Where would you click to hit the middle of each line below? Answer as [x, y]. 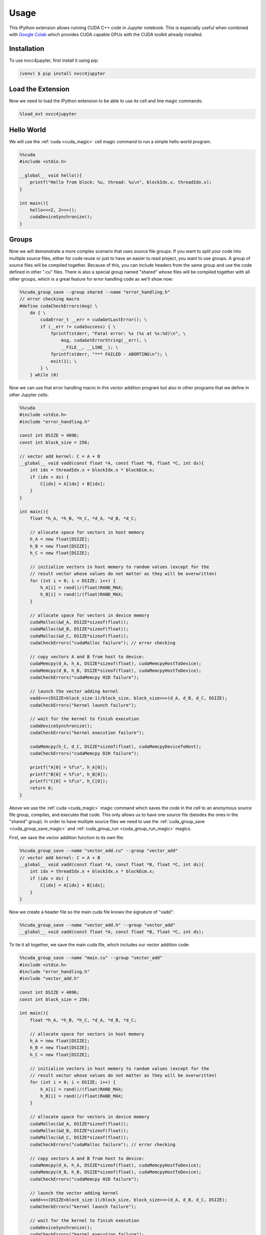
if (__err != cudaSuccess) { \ [78, 327]
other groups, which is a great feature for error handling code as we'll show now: [91, 279]
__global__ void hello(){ [51, 175]
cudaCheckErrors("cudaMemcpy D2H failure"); [84, 754]
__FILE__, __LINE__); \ [89, 347]
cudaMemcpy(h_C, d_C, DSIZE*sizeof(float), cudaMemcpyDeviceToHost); [116, 746]
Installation [27, 49]
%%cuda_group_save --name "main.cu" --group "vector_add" [91, 958]
